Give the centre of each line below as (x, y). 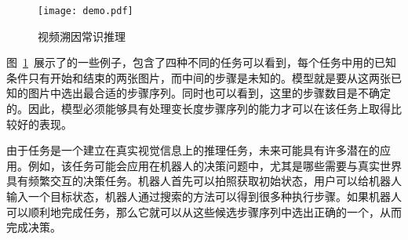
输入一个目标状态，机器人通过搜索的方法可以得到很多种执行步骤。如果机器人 (204, 196)
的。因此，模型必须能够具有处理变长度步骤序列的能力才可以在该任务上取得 (199, 109)
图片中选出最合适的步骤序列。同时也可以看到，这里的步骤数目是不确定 (209, 93)
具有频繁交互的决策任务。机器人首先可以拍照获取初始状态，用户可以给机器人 (204, 181)
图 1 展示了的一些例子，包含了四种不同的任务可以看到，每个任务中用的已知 (201, 62)
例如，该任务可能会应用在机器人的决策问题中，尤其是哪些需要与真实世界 (215, 165)
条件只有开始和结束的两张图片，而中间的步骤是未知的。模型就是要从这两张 (199, 77)
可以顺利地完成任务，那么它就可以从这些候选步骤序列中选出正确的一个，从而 (204, 211)
